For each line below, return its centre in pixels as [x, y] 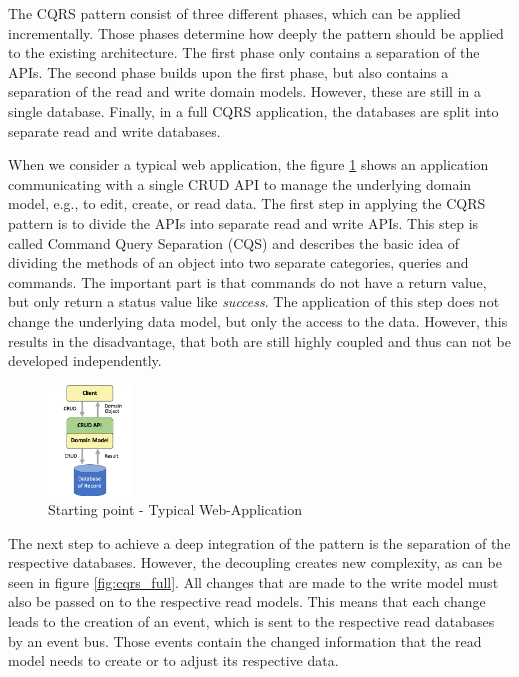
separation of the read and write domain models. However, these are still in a [244, 91]
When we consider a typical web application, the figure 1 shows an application [248, 164]
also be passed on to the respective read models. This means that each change [247, 601]
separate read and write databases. [114, 130]
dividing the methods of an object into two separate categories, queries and [238, 262]
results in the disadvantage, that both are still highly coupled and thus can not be [259, 340]
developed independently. [85, 360]
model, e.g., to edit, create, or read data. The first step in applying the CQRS [247, 203]
